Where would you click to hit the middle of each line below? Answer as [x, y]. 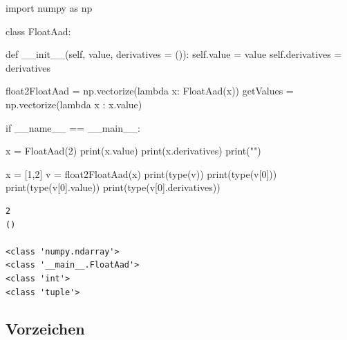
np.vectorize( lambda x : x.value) [74, 104]
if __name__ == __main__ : [73, 127]
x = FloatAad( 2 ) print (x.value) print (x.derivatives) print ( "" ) [133, 151]
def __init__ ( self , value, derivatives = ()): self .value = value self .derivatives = [174, 54]
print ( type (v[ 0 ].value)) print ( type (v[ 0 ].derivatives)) [113, 187]
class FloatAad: [38, 31]
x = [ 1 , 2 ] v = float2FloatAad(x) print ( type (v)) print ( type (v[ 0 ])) [141, 173]
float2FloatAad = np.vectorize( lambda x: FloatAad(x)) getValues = [150, 91]
